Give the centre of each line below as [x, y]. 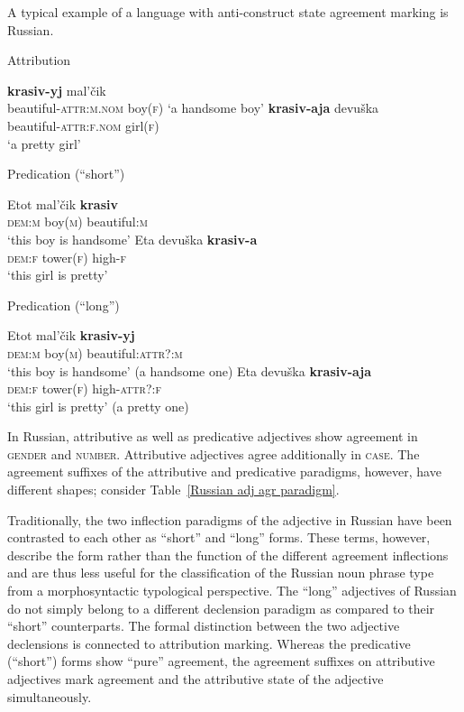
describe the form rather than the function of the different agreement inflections [228, 555]
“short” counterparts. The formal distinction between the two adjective [204, 626]
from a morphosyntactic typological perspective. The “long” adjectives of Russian [232, 591]
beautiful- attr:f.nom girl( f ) [83, 125]
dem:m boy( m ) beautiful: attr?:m [95, 352]
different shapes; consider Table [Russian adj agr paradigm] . [173, 490]
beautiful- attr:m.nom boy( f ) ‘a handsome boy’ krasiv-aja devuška [193, 108]
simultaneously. [50, 696]
